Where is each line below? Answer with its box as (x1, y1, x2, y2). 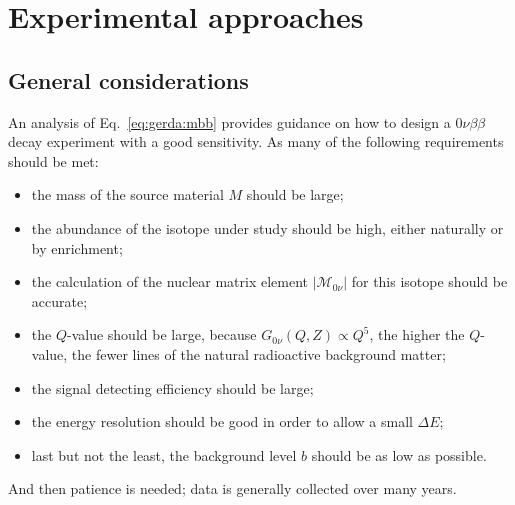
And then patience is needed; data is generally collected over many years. (8, 478, 457, 499)
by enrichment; (31, 237, 123, 258)
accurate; (31, 290, 88, 311)
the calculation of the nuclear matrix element (31, 271, 308, 292)
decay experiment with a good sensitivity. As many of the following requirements (8, 131, 504, 152)
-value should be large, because (66, 324, 257, 345)
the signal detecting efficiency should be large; (31, 377, 314, 398)
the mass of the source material (31, 184, 224, 205)
